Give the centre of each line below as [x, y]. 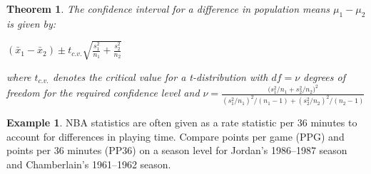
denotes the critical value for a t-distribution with [160, 76]
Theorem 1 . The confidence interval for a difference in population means [168, 9]
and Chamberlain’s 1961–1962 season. [89, 164]
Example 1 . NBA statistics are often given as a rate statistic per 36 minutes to [182, 123]
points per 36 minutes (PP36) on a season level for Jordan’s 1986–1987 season [177, 150]
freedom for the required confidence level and [103, 93]
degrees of [324, 76]
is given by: [31, 23]
